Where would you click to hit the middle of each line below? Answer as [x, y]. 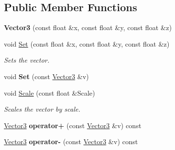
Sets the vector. [27, 60]
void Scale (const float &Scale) [50, 92]
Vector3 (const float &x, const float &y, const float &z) [88, 27]
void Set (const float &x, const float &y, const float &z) [87, 43]
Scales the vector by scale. [42, 109]
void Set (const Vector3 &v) [46, 76]
